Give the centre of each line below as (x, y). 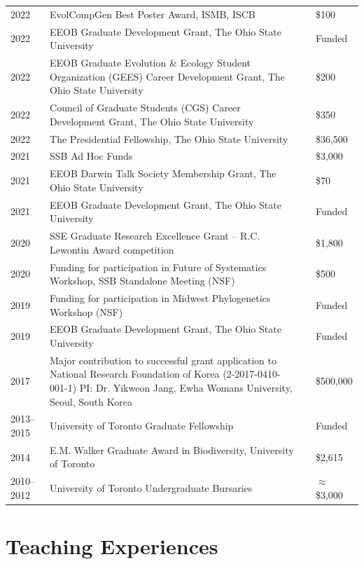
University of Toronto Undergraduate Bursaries (151, 488)
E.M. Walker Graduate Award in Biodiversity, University (172, 449)
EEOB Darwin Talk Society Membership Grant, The (163, 173)
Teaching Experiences (112, 546)
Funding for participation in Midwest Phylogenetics (160, 297)
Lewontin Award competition (112, 249)
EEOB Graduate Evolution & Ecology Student (150, 63)
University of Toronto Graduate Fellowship (142, 426)
